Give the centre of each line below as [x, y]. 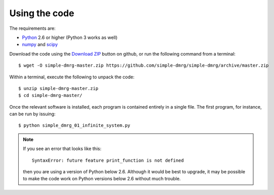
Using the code [42, 13]
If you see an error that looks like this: [62, 149]
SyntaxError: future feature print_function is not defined [108, 160]
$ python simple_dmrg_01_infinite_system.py [75, 126]
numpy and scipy [40, 44]
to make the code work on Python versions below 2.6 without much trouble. [102, 179]
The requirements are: [32, 28]
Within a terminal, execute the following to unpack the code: [72, 77]
